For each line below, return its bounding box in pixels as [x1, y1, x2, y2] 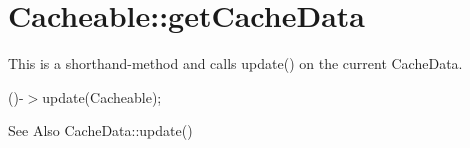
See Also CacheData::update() [8, 120, 193, 141]
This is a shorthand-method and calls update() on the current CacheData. [8, 53, 463, 74]
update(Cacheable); [42, 86, 162, 107]
